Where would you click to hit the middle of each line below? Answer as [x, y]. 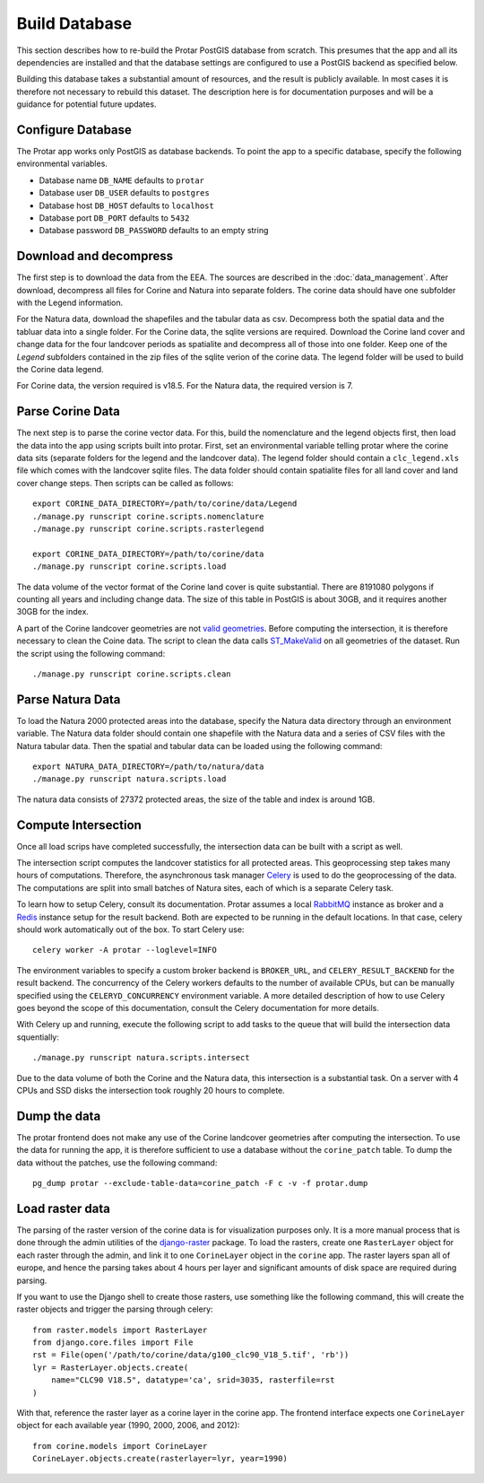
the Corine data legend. [60, 369]
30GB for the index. [53, 612]
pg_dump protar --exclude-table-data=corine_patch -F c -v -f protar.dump [200, 1183]
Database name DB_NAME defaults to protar [122, 180]
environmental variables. [62, 164]
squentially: [38, 1037]
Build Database [74, 23]
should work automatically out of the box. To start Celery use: [130, 929]
